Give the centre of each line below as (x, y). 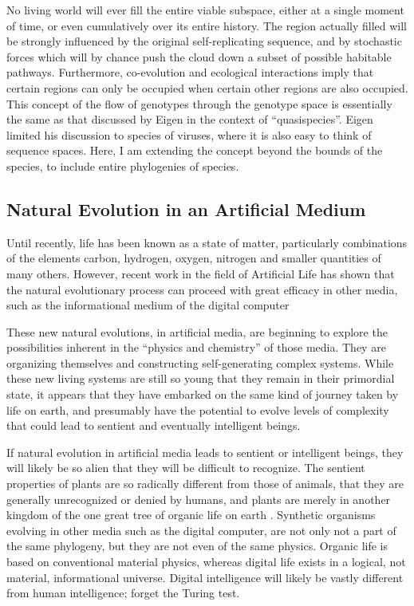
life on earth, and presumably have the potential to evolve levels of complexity (198, 409)
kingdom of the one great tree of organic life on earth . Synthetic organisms (191, 515)
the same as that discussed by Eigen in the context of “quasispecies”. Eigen (190, 119)
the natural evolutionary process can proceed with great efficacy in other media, (202, 289)
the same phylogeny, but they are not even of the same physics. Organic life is (197, 546)
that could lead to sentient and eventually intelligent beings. (154, 425)
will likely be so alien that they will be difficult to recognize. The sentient (186, 468)
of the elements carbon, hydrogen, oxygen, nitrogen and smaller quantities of (194, 258)
